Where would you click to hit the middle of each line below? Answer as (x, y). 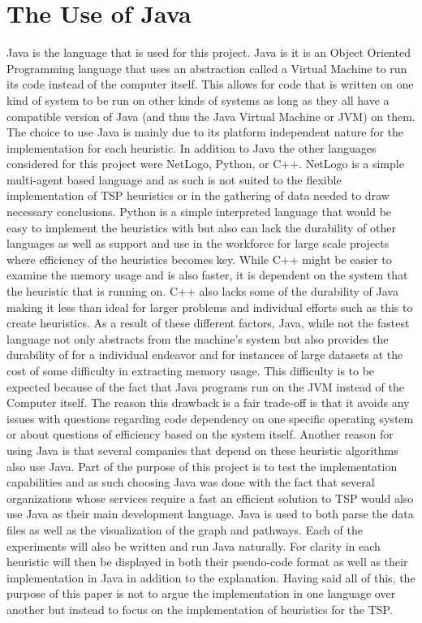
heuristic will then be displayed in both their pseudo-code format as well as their (207, 562)
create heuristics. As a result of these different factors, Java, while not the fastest (208, 323)
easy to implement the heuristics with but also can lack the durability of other (201, 227)
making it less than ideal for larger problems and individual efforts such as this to (210, 307)
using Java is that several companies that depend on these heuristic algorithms (202, 450)
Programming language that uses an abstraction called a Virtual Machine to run (207, 68)
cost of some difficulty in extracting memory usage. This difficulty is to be (191, 370)
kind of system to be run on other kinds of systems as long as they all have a (198, 100)
